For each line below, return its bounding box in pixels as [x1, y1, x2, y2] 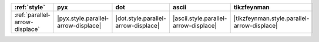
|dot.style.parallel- [115, 14, 167, 22]
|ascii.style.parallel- [172, 14, 227, 22]
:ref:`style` [14, 3, 45, 11]
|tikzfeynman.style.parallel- [233, 14, 310, 22]
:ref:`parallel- [14, 11, 51, 18]
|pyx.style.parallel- [56, 14, 109, 22]
